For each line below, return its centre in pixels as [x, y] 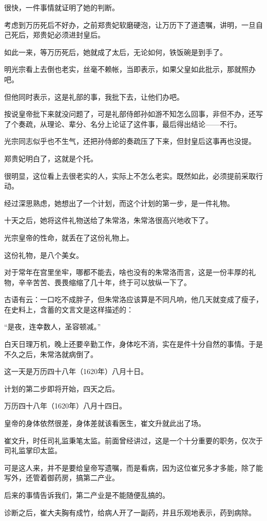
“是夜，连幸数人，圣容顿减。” [53, 327]
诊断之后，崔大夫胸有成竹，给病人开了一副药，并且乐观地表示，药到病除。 [130, 512]
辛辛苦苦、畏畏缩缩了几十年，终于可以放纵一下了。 [104, 282]
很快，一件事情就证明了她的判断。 [62, 7]
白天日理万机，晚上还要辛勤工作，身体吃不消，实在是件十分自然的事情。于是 [133, 344]
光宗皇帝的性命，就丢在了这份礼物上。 [69, 237]
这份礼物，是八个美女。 [44, 255]
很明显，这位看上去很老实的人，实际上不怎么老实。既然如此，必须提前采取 [130, 175]
